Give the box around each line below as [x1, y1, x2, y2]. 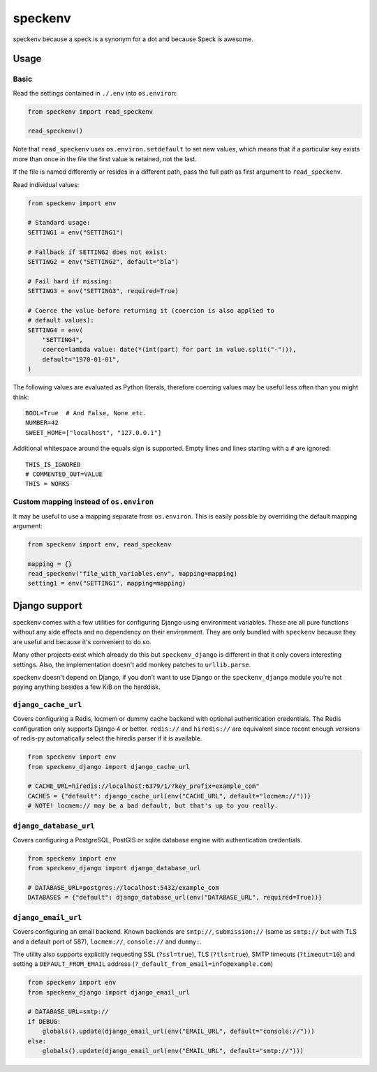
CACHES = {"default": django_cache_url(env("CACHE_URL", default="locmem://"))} [27, 792, 311, 800]
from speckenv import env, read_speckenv [27, 540, 172, 548]
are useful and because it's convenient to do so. [13, 637, 151, 646]
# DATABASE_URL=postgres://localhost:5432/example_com [27, 884, 219, 892]
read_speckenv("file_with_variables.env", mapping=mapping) [27, 569, 238, 578]
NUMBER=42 [25, 419, 59, 427]
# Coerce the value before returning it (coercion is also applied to [27, 306, 275, 314]
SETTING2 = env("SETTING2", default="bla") [27, 258, 179, 265]
